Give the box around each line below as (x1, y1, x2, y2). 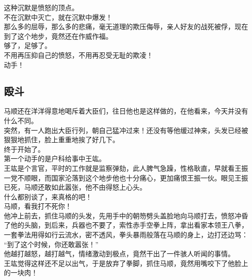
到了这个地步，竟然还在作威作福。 (4, 31, 112, 41)
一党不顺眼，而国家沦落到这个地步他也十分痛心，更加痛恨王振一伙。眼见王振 (4, 172, 248, 182)
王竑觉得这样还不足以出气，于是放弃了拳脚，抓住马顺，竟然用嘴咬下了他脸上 (4, 258, 248, 268)
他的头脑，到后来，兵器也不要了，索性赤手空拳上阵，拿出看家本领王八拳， (10, 220, 248, 230)
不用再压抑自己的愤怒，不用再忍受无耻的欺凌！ (4, 49, 153, 60)
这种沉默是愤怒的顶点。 (4, 2, 79, 12)
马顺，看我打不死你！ (4, 201, 72, 211)
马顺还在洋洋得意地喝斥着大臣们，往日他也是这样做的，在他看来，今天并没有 (4, 106, 248, 116)
